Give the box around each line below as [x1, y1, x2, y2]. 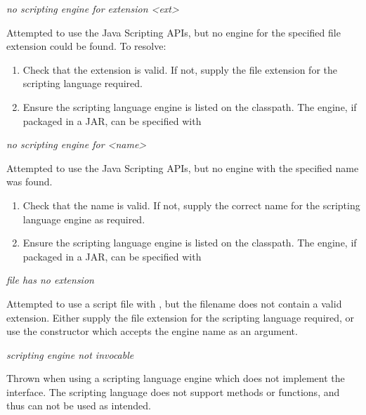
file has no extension [6, 272, 94, 287]
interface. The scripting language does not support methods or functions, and [6, 384, 340, 399]
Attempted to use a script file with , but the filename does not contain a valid [6, 296, 342, 310]
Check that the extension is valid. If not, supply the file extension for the [22, 62, 337, 77]
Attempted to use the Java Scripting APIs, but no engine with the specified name [6, 160, 359, 175]
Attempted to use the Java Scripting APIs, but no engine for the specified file [6, 25, 341, 39]
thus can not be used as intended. [6, 398, 151, 413]
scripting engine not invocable [6, 347, 134, 362]
